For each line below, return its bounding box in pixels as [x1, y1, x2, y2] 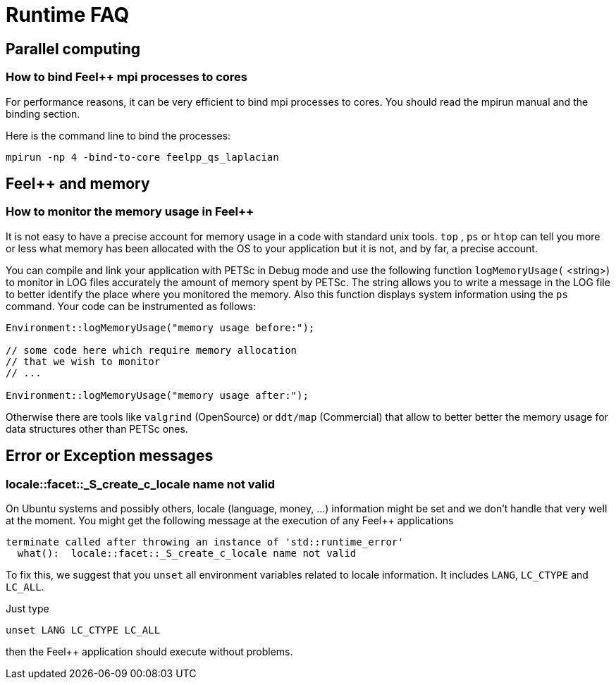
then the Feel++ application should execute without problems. [6, 645, 293, 658]
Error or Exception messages [6, 447, 214, 465]
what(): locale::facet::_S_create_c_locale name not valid [17, 547, 357, 559]
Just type [6, 602, 49, 615]
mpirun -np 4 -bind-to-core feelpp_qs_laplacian [6, 151, 279, 163]
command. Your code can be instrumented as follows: [6, 300, 256, 312]
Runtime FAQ [6, 3, 130, 27]
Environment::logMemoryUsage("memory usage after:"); [6, 389, 309, 401]
